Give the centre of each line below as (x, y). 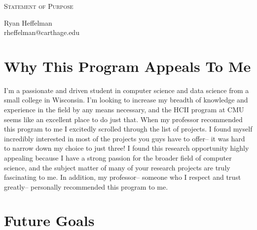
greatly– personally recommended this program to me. (86, 186)
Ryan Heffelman (28, 22)
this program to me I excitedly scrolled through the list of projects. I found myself (128, 129)
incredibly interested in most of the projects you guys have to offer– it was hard (125, 138)
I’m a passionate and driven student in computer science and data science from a (127, 90)
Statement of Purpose (39, 6)
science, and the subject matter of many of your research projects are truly (117, 167)
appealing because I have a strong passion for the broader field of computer (118, 157)
